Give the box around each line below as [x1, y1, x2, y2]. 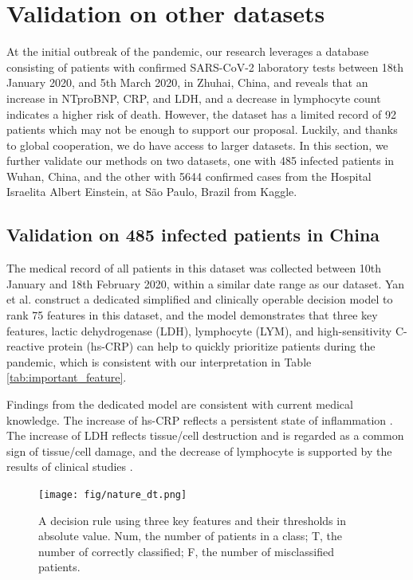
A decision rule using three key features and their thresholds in [38, 511, 346, 528]
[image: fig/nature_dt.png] [38, 488, 187, 500]
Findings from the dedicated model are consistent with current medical [6, 396, 353, 413]
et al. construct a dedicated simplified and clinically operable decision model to [6, 291, 393, 308]
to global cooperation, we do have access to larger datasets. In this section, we [6, 136, 388, 153]
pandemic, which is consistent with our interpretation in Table [6, 353, 312, 370]
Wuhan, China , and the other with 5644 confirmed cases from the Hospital [6, 167, 372, 184]
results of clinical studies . [6, 458, 133, 475]
